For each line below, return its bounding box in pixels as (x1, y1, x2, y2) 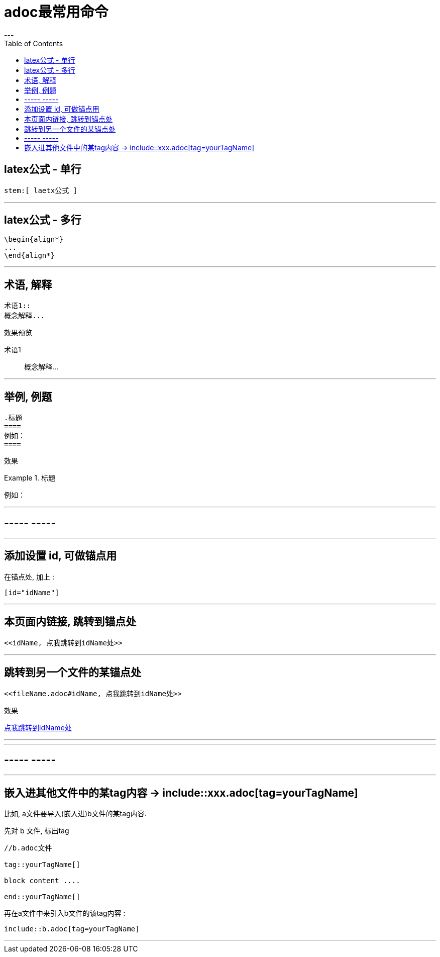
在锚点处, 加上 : (4, 572, 54, 581)
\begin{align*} (4, 235, 64, 244)
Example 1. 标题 (4, 473, 55, 483)
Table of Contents (4, 39, 63, 48)
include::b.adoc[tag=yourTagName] (4, 925, 140, 933)
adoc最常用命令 (4, 4, 108, 21)
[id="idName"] (4, 588, 59, 597)
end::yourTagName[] (4, 893, 80, 901)
